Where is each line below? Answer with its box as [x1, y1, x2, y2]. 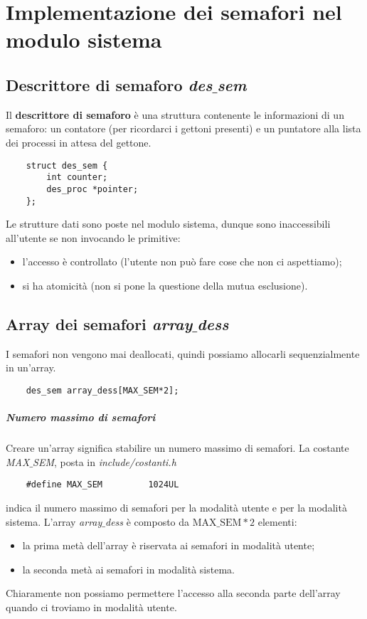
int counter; [46, 172, 108, 183]
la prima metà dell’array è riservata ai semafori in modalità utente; [22, 538, 315, 553]
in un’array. [6, 360, 56, 375]
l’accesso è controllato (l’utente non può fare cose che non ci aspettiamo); [22, 254, 342, 269]
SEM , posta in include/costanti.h [33, 454, 176, 469]
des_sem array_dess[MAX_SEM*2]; [26, 385, 179, 396]
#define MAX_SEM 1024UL [26, 480, 179, 490]
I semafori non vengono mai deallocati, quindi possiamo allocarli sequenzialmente [6, 346, 360, 361]
